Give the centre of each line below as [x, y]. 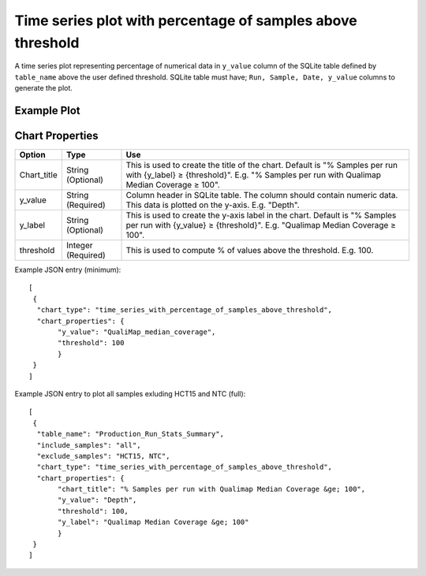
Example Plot [47, 110]
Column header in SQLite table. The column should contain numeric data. [262, 195]
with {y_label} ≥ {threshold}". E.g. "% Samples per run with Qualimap [254, 175]
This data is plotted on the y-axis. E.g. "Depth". [213, 205]
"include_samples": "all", [89, 445]
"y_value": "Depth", [97, 500]
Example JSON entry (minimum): [68, 270]
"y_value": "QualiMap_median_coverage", [137, 332]
